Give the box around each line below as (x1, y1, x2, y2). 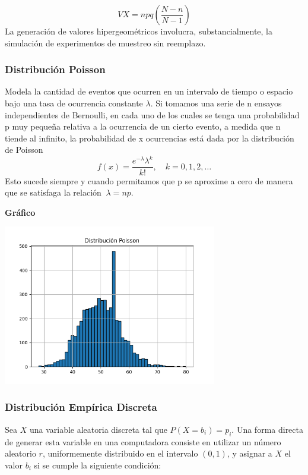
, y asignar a (227, 447, 272, 460)
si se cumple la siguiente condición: (34, 458, 161, 471)
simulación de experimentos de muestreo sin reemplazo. (5, 36, 206, 49)
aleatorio (5, 447, 36, 460)
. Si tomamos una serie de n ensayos (150, 97, 282, 109)
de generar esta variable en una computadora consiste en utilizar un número (5, 435, 281, 448)
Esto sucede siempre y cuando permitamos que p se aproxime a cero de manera (5, 174, 293, 187)
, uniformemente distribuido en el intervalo (42, 447, 198, 460)
